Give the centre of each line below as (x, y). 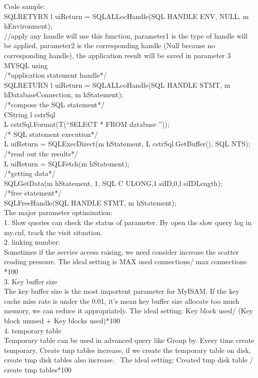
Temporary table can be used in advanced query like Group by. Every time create (129, 340)
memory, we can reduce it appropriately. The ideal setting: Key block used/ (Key (129, 311)
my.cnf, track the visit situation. (53, 232)
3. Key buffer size (31, 281)
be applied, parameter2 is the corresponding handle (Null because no (109, 45)
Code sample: (25, 6)
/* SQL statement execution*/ (51, 134)
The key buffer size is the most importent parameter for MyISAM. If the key (122, 291)
